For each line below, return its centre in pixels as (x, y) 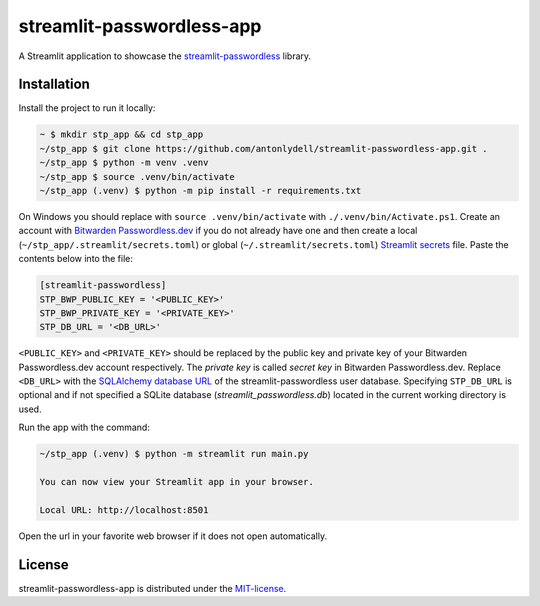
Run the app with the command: (84, 427)
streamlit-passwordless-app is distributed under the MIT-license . (152, 588)
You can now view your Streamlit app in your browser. (176, 482)
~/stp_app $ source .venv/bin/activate (137, 176)
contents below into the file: (76, 259)
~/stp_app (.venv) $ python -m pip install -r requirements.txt (200, 190)
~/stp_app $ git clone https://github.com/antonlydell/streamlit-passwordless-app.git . (264, 148)
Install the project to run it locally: (87, 108)
